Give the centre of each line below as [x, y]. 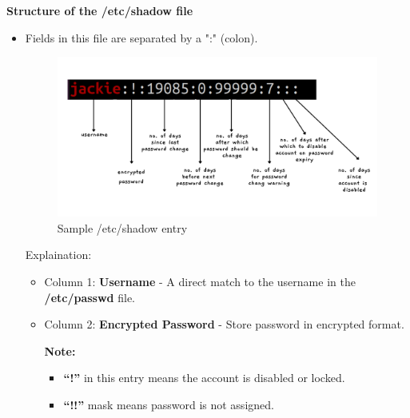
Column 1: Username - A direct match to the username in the [200, 282]
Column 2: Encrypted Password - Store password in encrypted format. [224, 324]
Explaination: [58, 255]
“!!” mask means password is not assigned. [169, 405]
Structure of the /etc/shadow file [100, 10]
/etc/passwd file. [90, 297]
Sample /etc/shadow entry [122, 227]
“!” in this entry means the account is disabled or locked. [204, 378]
